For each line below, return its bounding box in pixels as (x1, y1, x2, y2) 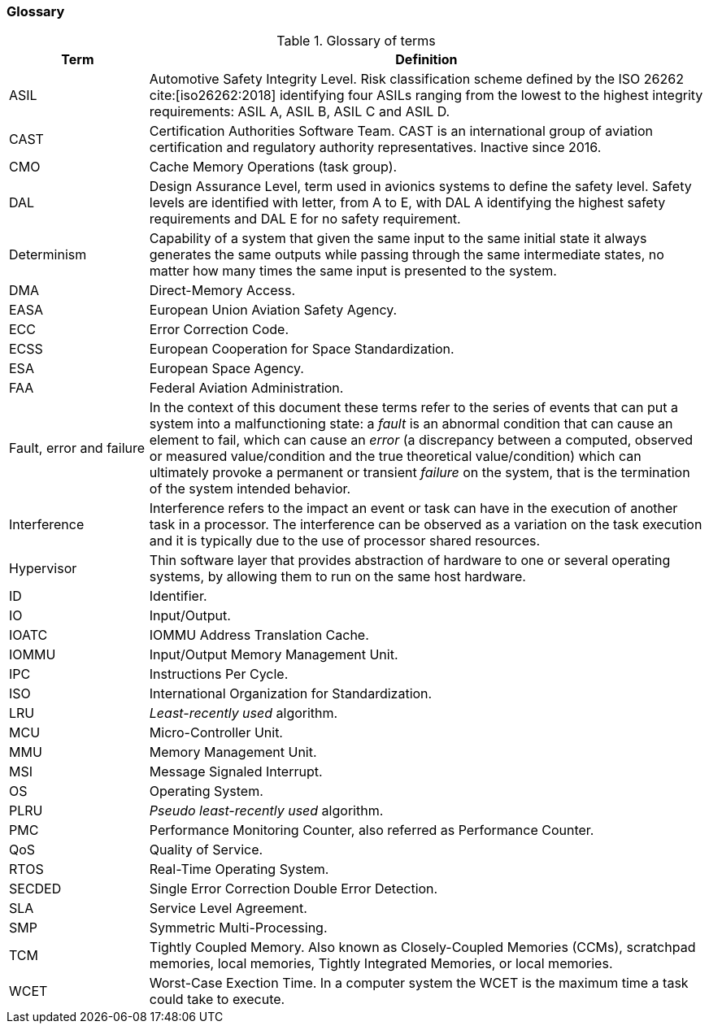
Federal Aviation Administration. (149, 380, 344, 397)
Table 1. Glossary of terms (276, 33, 436, 50)
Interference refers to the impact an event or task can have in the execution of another (149, 500, 678, 517)
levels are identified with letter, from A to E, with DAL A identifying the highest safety (149, 194, 666, 211)
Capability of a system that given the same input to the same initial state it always (149, 230, 647, 247)
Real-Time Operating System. (149, 861, 329, 878)
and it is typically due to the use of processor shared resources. (149, 532, 541, 550)
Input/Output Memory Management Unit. (149, 646, 398, 663)
